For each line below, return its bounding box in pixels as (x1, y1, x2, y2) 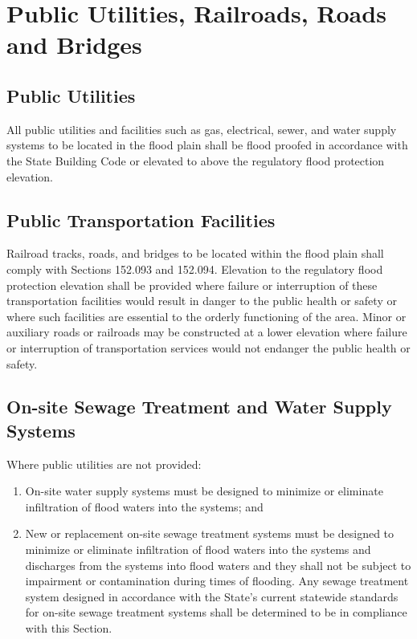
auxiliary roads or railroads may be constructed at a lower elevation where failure (6, 324, 407, 340)
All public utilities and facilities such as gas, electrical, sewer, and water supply (6, 120, 397, 137)
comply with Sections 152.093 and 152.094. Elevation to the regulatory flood (6, 260, 383, 277)
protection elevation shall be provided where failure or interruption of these (6, 276, 378, 293)
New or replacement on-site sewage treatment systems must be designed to (25, 525, 395, 542)
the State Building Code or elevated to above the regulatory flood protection (6, 152, 385, 169)
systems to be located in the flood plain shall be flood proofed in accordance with (6, 136, 408, 153)
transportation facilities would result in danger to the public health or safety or (6, 292, 397, 309)
